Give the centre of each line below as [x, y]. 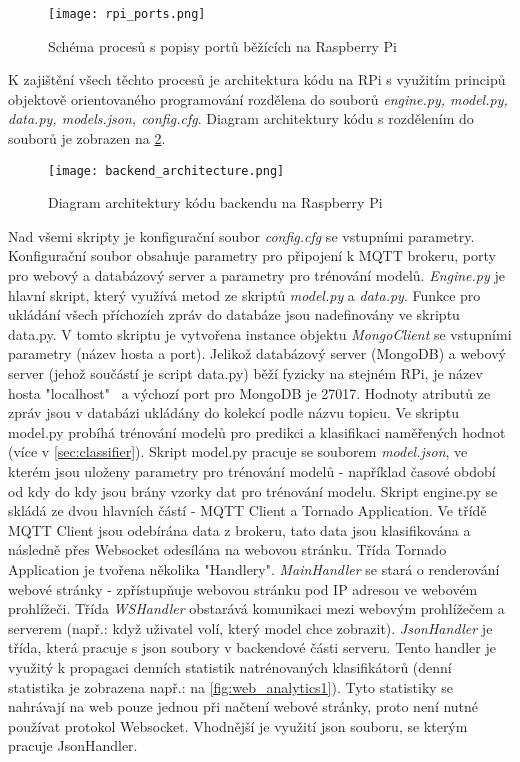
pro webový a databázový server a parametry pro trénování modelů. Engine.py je [256, 275]
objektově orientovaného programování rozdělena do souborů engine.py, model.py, [258, 98]
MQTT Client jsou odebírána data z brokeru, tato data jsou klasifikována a [239, 529]
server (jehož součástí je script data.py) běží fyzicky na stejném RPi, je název [245, 373]
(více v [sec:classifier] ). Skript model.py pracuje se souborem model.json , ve [238, 451]
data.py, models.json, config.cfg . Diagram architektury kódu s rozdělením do [241, 118]
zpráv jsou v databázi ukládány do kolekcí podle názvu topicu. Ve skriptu [234, 412]
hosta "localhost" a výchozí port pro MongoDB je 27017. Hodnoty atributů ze [249, 392]
